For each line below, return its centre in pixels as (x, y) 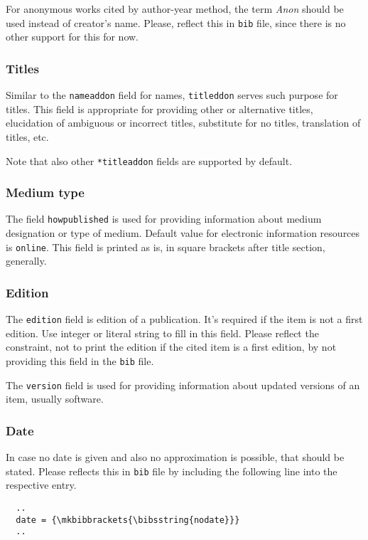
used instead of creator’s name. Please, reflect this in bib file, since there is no (176, 22)
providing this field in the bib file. (80, 360)
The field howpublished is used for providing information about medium (164, 219)
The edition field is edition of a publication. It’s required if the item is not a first (184, 319)
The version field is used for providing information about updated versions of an (183, 385)
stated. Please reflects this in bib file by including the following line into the (172, 471)
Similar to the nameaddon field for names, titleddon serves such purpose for (172, 95)
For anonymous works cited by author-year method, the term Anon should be (175, 9)
